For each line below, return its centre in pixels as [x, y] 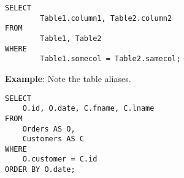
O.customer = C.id [60, 159]
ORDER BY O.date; [40, 170]
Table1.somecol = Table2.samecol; [110, 59]
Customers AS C [53, 139]
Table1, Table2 [71, 38]
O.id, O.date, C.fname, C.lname [88, 109]
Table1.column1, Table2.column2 [106, 18]
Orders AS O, [49, 129]
